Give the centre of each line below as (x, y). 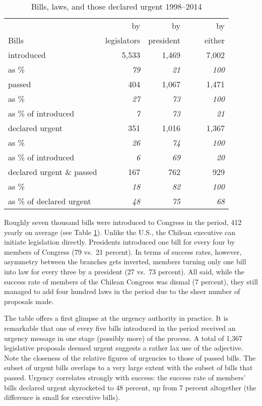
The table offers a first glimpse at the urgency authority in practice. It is (116, 318)
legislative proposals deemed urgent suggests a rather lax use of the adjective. (124, 348)
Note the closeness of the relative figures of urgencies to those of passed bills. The (130, 357)
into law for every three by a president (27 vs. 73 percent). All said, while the (124, 271)
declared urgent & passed (53, 172)
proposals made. (29, 301)
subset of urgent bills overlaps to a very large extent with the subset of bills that (128, 367)
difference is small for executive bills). (62, 397)
